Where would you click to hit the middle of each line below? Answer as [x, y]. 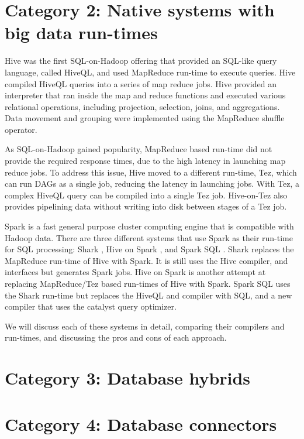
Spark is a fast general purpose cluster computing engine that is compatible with [149, 226]
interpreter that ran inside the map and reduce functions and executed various [145, 95]
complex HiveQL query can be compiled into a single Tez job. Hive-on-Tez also [146, 195]
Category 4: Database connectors [141, 423]
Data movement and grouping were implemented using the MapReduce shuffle [145, 118]
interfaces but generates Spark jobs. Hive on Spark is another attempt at [135, 272]
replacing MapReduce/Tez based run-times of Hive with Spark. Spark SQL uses [148, 283]
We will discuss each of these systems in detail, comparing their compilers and [145, 326]
